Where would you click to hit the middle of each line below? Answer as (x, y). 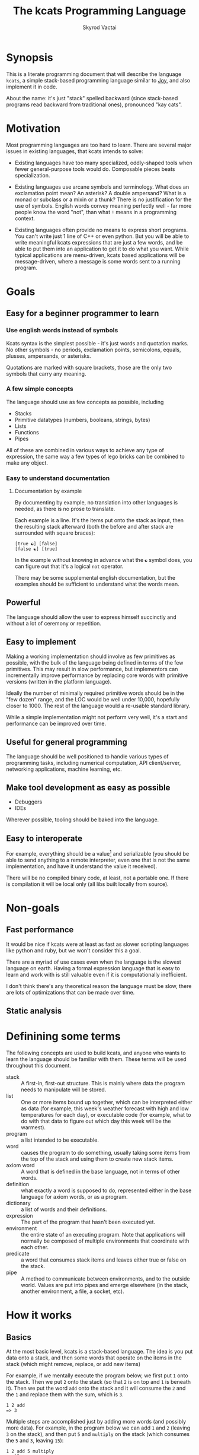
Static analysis (34, 1011)
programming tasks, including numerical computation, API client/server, (94, 763)
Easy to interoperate (44, 838)
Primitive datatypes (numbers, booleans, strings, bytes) (82, 420)
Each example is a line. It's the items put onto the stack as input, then (99, 520)
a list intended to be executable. (60, 1140)
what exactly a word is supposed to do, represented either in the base (106, 1190)
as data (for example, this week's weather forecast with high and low (105, 1108)
